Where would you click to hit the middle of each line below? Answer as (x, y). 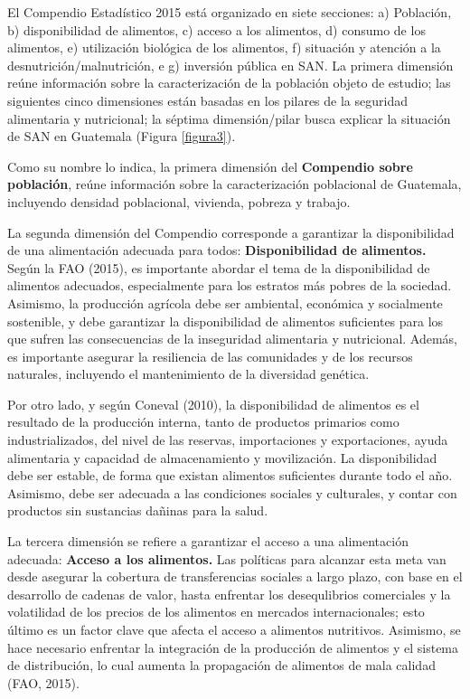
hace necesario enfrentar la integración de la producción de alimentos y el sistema (233, 647)
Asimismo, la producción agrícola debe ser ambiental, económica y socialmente (225, 302)
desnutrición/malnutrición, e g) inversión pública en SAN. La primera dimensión (230, 65)
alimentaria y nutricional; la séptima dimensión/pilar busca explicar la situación (229, 118)
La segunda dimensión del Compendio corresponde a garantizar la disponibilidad (231, 232)
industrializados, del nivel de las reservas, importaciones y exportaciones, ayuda (228, 440)
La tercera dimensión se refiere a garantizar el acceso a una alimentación (208, 541)
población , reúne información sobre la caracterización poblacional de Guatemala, (235, 184)
